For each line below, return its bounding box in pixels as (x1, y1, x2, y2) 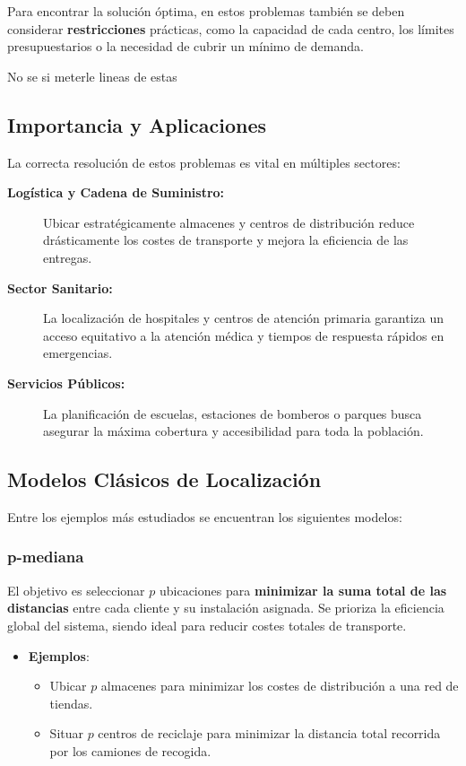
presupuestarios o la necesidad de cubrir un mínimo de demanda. (7, 37, 364, 56)
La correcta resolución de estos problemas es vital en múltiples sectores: (7, 152, 401, 171)
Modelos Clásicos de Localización (7, 466, 322, 493)
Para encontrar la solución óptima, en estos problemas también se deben (7, 2, 405, 20)
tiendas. (49, 693, 93, 712)
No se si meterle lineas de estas (7, 66, 177, 85)
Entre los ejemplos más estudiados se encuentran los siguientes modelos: (7, 507, 402, 526)
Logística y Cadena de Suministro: (7, 183, 225, 202)
